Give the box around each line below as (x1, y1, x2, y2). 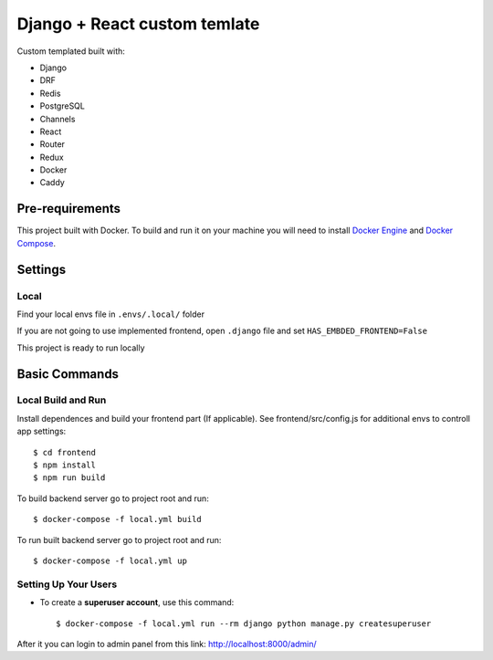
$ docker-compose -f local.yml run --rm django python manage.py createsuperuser (56, 618, 432, 629)
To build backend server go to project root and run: (16, 493, 209, 504)
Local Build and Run (16, 393, 107, 406)
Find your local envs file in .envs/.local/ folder (16, 309, 205, 320)
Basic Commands (16, 366, 119, 382)
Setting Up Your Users (16, 578, 118, 591)
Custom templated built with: (16, 46, 125, 57)
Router (39, 139, 66, 150)
